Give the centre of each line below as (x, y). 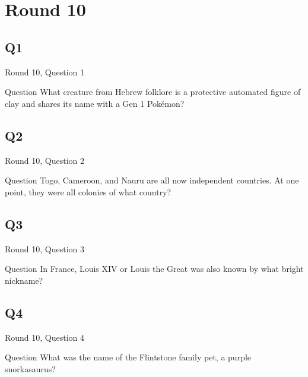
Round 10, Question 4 (45, 337)
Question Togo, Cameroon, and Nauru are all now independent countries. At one (152, 180)
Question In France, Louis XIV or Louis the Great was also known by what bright (154, 269)
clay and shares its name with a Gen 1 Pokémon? (95, 103)
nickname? (24, 280)
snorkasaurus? (30, 368)
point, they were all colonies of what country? (88, 191)
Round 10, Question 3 (45, 248)
